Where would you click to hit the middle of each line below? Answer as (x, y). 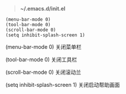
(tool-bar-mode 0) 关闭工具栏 (41, 59)
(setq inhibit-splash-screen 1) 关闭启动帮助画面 (63, 85)
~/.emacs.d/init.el (43, 9)
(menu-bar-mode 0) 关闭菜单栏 (43, 47)
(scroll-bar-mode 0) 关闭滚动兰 (43, 72)
